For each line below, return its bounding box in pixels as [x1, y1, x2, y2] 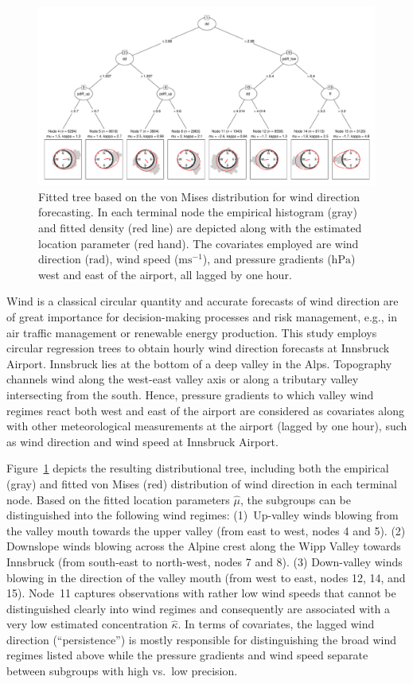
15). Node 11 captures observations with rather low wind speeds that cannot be [6, 585, 396, 601]
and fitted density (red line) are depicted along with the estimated [38, 220, 362, 236]
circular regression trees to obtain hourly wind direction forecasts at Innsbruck [6, 340, 390, 356]
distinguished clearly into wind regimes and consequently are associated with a [6, 600, 391, 616]
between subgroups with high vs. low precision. [6, 663, 238, 679]
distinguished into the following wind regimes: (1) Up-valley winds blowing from [6, 507, 399, 523]
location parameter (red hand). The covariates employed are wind [38, 235, 359, 251]
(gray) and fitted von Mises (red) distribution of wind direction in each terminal [6, 475, 397, 492]
